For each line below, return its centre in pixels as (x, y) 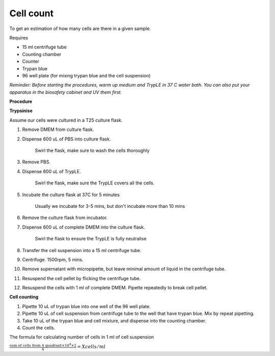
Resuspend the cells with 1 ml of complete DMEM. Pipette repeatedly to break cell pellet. (115, 288)
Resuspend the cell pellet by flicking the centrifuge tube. (81, 278)
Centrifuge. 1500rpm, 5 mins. (53, 259)
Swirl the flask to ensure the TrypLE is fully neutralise (91, 239)
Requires (19, 38)
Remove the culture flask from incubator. (65, 218)
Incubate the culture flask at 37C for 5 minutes (71, 195)
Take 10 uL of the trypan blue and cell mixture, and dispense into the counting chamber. (114, 320)
